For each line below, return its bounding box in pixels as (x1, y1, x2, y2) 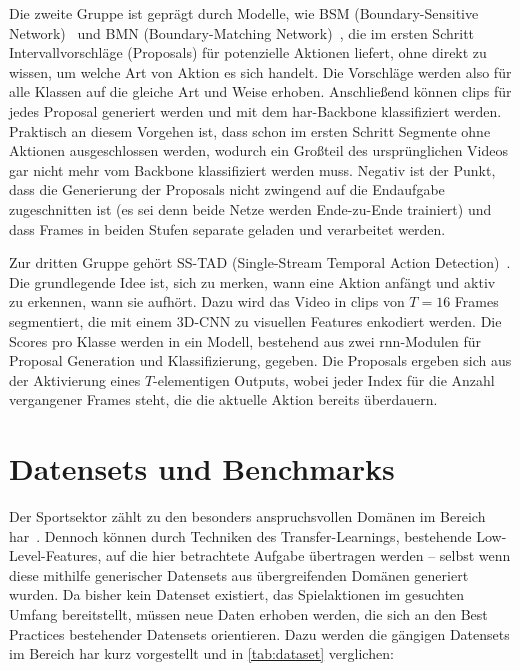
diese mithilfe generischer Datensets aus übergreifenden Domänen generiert (9, 564, 469, 585)
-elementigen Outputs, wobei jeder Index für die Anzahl (153, 369, 495, 390)
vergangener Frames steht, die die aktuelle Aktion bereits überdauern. (9, 389, 438, 410)
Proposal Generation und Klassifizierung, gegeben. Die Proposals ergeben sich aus (9, 350, 512, 371)
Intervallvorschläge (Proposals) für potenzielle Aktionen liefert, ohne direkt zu (9, 42, 487, 63)
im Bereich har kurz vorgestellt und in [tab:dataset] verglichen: (9, 643, 394, 664)
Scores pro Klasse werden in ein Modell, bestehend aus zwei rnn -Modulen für (9, 330, 481, 351)
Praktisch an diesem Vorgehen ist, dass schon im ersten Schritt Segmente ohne (9, 120, 491, 141)
